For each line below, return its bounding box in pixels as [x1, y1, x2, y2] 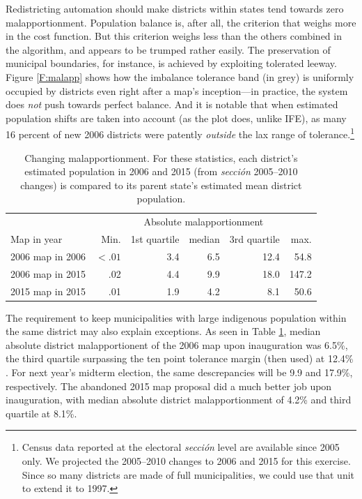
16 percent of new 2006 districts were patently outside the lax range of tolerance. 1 [6, 125, 355, 141]
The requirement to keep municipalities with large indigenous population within [6, 310, 347, 325]
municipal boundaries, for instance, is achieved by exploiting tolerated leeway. [6, 56, 337, 70]
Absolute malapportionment [143, 214, 264, 229]
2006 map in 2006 [10, 248, 86, 263]
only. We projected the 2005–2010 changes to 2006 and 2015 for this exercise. [22, 454, 351, 468]
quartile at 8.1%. [6, 405, 77, 420]
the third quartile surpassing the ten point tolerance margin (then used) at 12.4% [6, 351, 354, 366]
